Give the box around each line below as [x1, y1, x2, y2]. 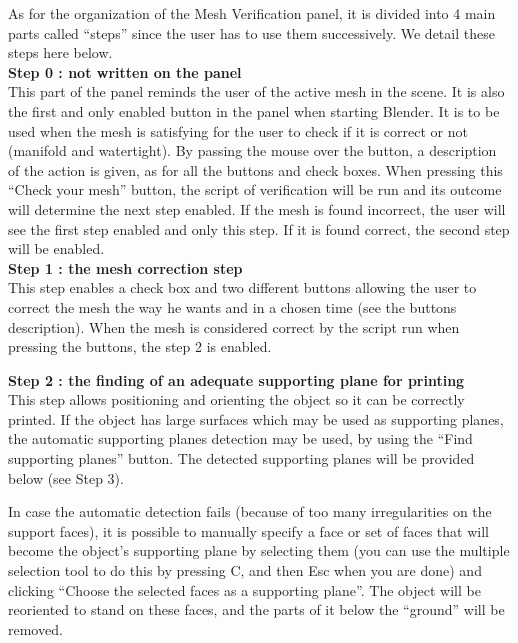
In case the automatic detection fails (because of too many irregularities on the [8, 501, 492, 522]
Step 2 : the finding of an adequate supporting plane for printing [8, 369, 465, 390]
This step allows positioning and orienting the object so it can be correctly [8, 389, 465, 410]
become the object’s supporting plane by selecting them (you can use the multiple [8, 540, 510, 561]
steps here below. [8, 42, 113, 63]
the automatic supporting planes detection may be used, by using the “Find [8, 428, 473, 449]
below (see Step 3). [8, 467, 124, 488]
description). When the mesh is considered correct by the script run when [8, 316, 460, 337]
